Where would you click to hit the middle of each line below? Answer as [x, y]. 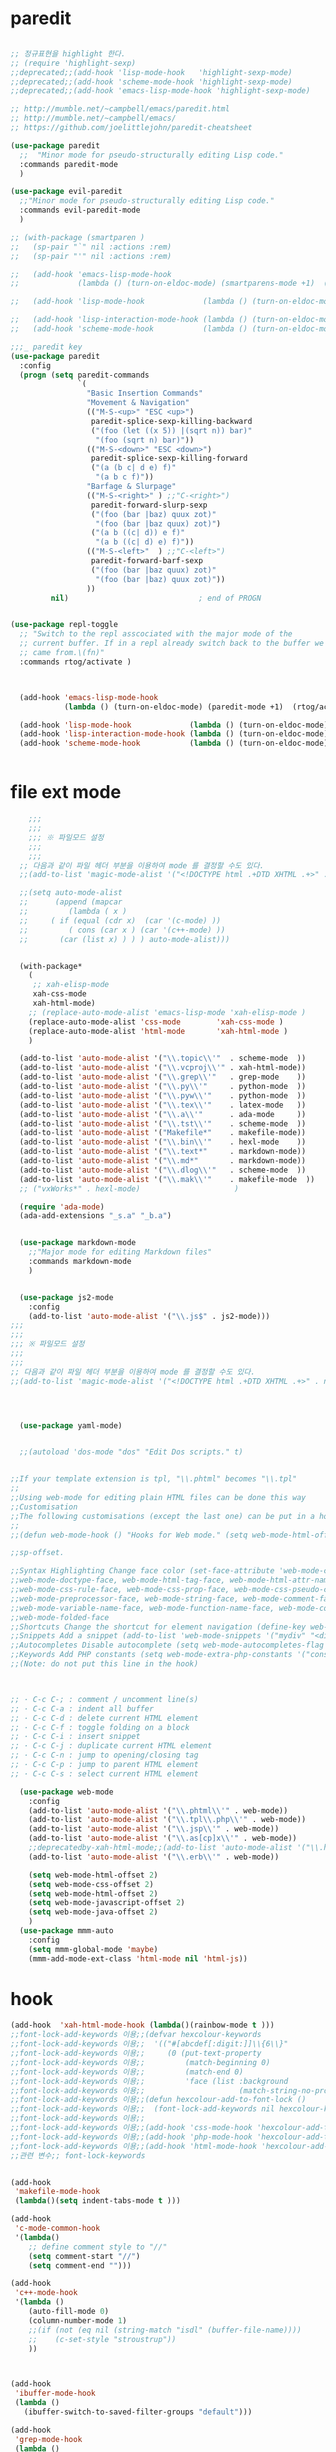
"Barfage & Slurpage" [131, 487]
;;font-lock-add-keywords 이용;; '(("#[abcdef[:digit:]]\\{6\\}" [149, 2044]
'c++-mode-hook [46, 2293]
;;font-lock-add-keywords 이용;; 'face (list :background [149, 2081]
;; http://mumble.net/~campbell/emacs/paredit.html [120, 109]
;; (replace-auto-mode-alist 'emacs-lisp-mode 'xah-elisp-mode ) [167, 1012]
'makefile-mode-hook [57, 2192]
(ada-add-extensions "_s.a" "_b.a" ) [95, 1216]
